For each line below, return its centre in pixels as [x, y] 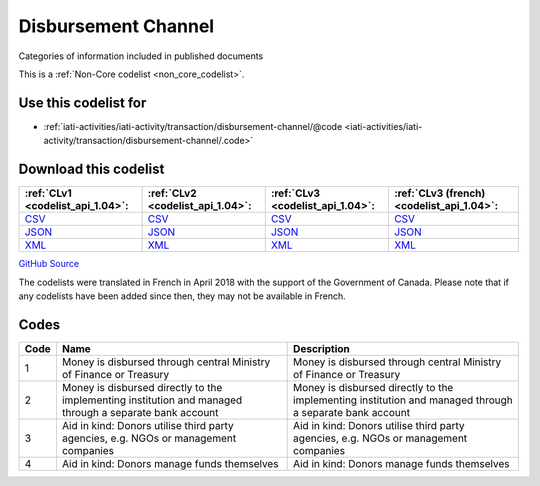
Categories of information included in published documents [141, 56]
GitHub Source [49, 264]
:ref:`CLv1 [48, 193]
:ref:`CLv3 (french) [439, 193]
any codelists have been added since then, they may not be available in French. [182, 296]
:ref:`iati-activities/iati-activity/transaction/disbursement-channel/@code [193, 126]
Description [321, 348]
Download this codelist [91, 169]
